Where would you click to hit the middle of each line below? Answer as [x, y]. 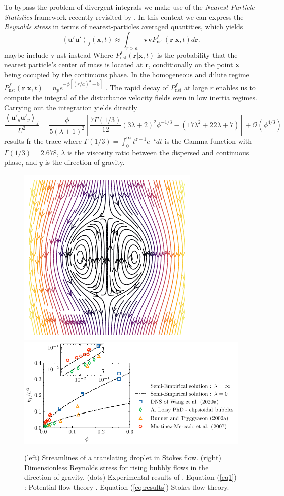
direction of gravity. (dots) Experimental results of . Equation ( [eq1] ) [130, 477]
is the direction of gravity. [85, 162]
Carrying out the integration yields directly [71, 107]
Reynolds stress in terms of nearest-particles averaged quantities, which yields [124, 26]
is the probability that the [197, 55]
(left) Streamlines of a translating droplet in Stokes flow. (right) [123, 458]
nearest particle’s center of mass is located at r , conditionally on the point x [122, 65]
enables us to [236, 87]
